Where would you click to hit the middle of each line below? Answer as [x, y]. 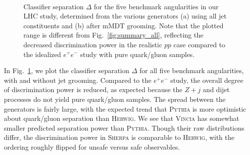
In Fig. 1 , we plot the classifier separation [67, 70]
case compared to [199, 44]
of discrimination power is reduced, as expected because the [93, 89]
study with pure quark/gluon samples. [137, 54]
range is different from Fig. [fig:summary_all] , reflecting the [114, 35]
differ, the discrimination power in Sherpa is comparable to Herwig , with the [119, 137]
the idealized [42, 54]
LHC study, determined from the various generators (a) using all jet [125, 16]
